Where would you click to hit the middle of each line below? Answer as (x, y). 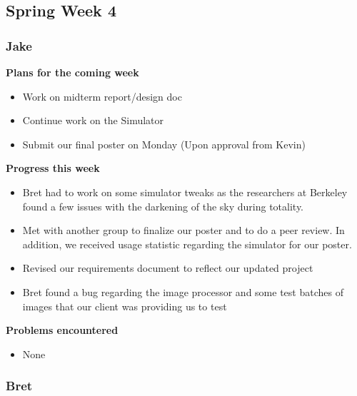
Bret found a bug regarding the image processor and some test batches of (183, 291)
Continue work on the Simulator (93, 120)
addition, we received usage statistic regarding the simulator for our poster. (187, 244)
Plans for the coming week (72, 72)
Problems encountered (62, 330)
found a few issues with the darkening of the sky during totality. (163, 206)
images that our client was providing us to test (125, 306)
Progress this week (53, 168)
